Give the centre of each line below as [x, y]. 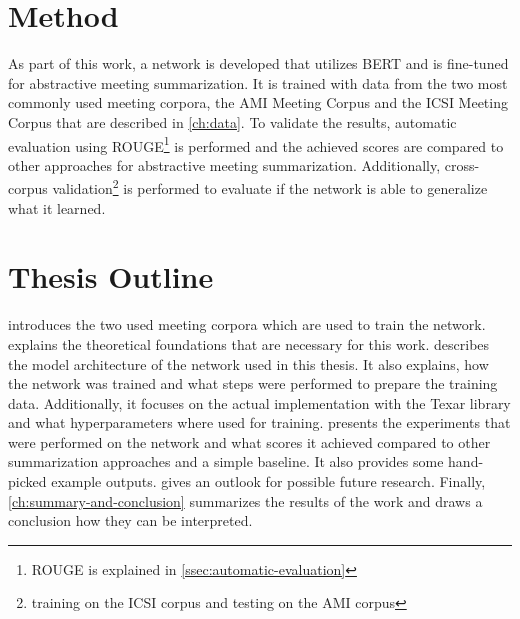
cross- [462, 164]
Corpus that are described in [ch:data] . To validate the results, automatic [232, 121]
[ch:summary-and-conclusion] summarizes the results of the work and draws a [245, 500]
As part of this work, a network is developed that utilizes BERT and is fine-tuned [258, 63]
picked [27, 481]
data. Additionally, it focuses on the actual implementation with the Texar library [259, 402]
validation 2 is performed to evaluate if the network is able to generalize [270, 186]
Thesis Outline [111, 276]
